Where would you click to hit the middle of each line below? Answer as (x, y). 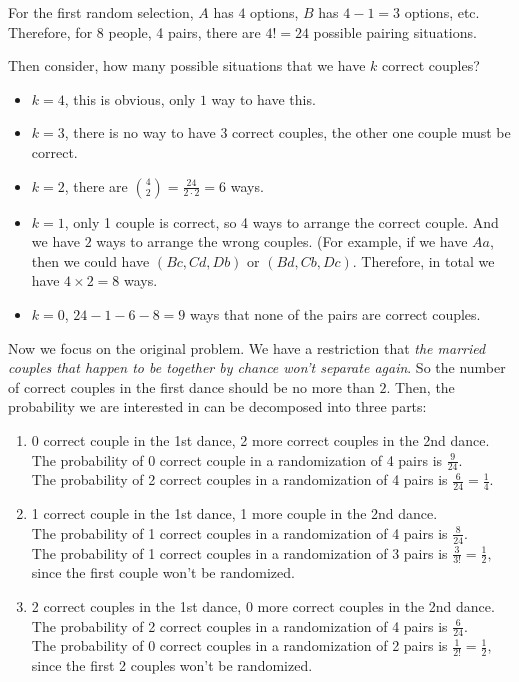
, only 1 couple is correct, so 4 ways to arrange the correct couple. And (281, 221)
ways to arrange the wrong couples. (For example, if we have (282, 241)
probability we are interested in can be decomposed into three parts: (217, 406)
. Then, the (420, 386)
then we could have (90, 260)
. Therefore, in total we (423, 260)
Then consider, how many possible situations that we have (187, 65)
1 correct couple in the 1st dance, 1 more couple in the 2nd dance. (234, 513)
